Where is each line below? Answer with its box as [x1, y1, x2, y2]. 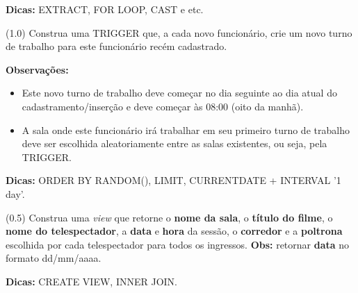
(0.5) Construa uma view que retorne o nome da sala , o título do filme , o [6, 210, 333, 224]
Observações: [6, 62, 69, 76]
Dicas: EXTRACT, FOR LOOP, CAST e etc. [6, 2, 204, 16]
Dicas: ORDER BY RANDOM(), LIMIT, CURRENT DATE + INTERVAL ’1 [6, 173, 341, 187]
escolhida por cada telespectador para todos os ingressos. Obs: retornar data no [6, 237, 350, 251]
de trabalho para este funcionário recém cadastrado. [6, 39, 227, 53]
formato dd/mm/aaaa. [6, 251, 101, 265]
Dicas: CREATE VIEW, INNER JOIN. [6, 274, 177, 288]
